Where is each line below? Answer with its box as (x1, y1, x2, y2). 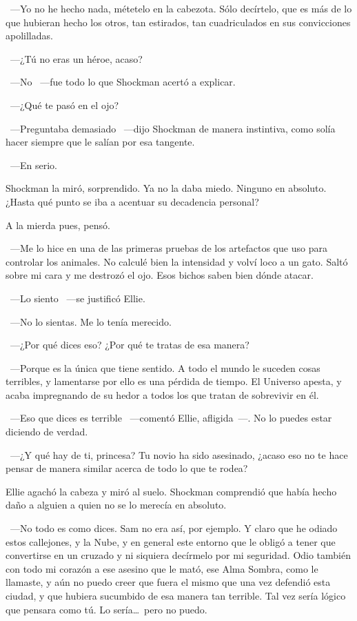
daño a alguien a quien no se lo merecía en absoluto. (6, 497, 227, 512)
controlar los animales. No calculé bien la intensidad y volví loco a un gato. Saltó (6, 254, 348, 268)
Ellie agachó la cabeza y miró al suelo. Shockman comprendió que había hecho (6, 484, 337, 498)
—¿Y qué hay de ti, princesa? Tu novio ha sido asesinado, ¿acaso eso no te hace (10, 447, 348, 462)
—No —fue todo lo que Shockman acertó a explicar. (10, 75, 236, 89)
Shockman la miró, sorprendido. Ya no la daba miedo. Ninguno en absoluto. (6, 181, 327, 195)
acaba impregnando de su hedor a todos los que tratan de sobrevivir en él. (6, 387, 319, 402)
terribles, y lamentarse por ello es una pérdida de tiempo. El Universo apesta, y (6, 374, 342, 388)
